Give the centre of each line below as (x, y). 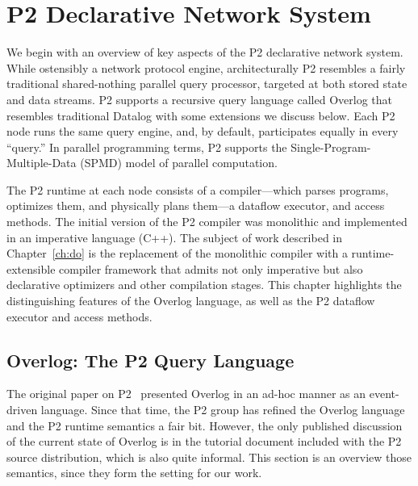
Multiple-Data (42, 163)
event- (384, 394)
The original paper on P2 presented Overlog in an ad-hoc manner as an (186, 394)
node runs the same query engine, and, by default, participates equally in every (203, 131)
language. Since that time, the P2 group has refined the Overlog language (223, 410)
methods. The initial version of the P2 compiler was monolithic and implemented (207, 222)
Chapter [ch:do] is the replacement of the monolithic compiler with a (177, 253)
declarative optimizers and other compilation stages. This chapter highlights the (204, 285)
